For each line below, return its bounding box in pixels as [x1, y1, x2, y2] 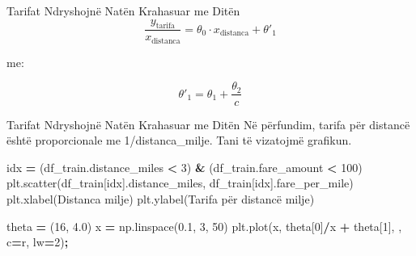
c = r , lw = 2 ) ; [6, 233, 69, 250]
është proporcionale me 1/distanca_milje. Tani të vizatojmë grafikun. [6, 132, 352, 149]
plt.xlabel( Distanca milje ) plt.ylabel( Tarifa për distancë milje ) [6, 190, 315, 207]
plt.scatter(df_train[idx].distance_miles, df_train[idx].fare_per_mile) [6, 174, 354, 191]
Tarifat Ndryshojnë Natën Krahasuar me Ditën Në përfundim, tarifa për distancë [6, 115, 410, 132]
